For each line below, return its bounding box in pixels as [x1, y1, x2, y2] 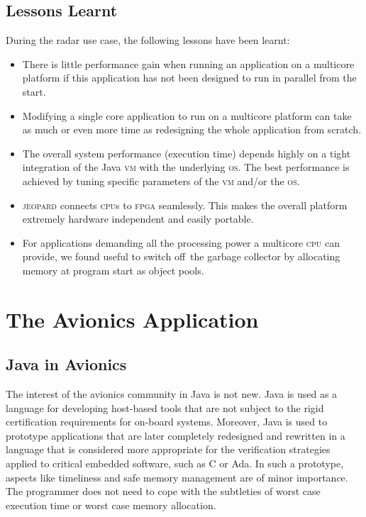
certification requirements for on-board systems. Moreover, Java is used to [6, 414, 328, 429]
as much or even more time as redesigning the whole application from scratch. [22, 122, 362, 137]
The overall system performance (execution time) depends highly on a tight [22, 145, 351, 160]
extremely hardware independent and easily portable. [22, 211, 254, 226]
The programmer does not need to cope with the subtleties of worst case [6, 484, 321, 499]
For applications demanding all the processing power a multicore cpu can [22, 235, 340, 250]
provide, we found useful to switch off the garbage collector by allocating [22, 249, 340, 264]
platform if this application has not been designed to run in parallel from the [22, 70, 357, 85]
